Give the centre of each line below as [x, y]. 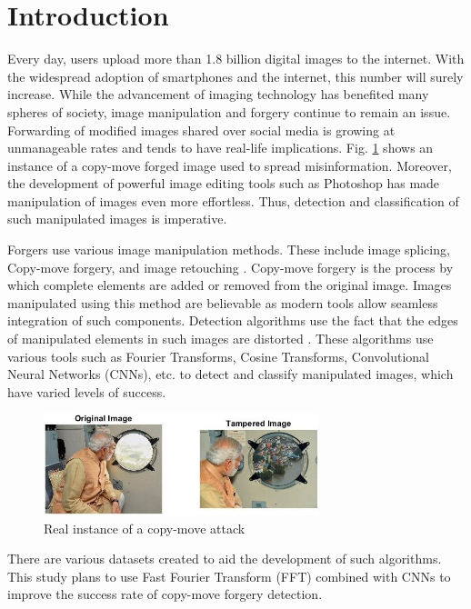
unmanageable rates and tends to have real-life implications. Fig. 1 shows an [220, 148]
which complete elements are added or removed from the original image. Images [230, 285]
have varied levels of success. [87, 391]
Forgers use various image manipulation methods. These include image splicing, [229, 250]
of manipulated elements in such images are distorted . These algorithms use [220, 339]
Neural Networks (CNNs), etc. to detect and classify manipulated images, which [230, 374]
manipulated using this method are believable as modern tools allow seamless [223, 302]
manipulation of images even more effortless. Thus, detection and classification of [233, 200]
